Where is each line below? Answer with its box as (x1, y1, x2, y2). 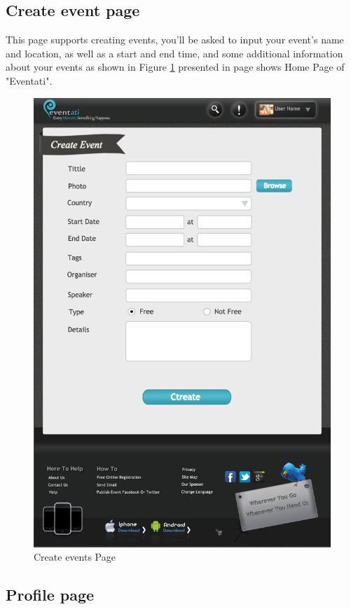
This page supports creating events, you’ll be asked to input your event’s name (6, 32, 344, 47)
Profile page (6, 584, 95, 605)
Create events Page (34, 549, 116, 564)
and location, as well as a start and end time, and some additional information (6, 45, 343, 60)
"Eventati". (6, 73, 53, 87)
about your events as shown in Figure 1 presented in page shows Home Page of (6, 59, 345, 74)
